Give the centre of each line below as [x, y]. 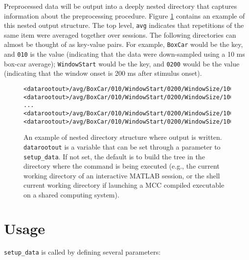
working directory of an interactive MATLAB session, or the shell [122, 175]
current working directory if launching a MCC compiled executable [124, 185]
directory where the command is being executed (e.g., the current [122, 166]
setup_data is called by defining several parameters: [82, 251]
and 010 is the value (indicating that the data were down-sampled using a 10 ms [124, 54]
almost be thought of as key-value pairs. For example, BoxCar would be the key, [124, 44]
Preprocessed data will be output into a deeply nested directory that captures [121, 6]
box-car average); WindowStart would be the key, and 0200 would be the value [122, 63]
